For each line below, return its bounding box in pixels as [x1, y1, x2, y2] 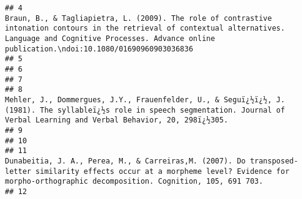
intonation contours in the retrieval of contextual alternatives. [5, 24, 285, 33]
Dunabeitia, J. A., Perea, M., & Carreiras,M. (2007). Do [5, 156, 246, 165]
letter [5, 167, 31, 176]
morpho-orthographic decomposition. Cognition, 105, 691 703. [5, 177, 263, 186]
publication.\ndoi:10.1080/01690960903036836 [5, 44, 193, 53]
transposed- [249, 156, 298, 165]
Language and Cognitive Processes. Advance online [5, 34, 215, 43]
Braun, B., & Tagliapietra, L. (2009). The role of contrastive [5, 13, 272, 23]
